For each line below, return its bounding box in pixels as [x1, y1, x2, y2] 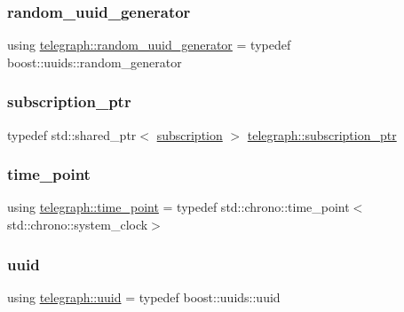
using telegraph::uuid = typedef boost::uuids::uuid [7, 287, 281, 306]
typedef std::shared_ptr [7, 125, 137, 144]
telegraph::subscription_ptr [247, 125, 397, 144]
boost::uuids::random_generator [7, 52, 182, 71]
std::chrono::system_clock [7, 215, 148, 234]
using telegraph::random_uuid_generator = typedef [7, 35, 291, 54]
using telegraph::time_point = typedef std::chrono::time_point [7, 198, 350, 216]
